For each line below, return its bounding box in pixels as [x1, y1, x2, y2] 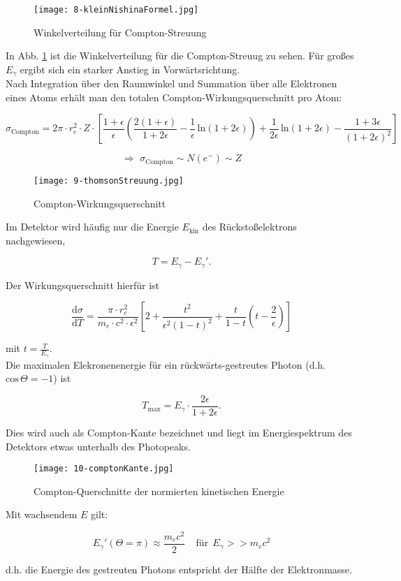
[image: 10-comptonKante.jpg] [34, 464, 174, 474]
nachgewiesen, [6, 233, 66, 247]
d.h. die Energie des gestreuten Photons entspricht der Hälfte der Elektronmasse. [6, 562, 352, 577]
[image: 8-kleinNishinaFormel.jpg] [34, 5, 199, 15]
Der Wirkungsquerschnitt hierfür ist [6, 277, 159, 292]
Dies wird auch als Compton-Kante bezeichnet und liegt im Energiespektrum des [6, 425, 352, 439]
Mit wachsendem [6, 507, 78, 522]
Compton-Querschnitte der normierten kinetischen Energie [34, 483, 284, 498]
